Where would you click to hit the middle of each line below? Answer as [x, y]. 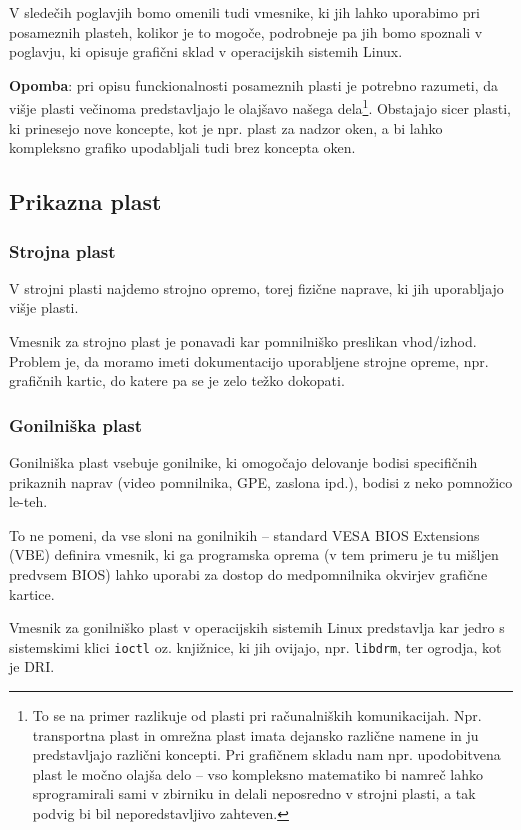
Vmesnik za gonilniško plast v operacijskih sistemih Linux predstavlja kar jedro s [257, 627]
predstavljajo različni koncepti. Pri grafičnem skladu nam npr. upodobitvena [266, 754]
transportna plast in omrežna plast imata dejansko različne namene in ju [255, 734]
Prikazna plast [85, 201]
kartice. [32, 593]
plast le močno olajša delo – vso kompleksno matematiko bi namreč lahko [258, 773]
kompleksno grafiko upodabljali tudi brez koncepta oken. [182, 147]
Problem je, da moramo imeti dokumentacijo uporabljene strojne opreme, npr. [249, 360]
